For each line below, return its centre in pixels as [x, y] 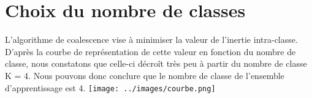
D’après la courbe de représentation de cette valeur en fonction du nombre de [150, 51]
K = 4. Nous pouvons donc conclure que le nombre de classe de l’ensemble [145, 75]
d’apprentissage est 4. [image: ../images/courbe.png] [110, 87]
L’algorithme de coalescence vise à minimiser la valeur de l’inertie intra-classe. [151, 40]
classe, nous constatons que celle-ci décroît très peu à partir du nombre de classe [156, 63]
